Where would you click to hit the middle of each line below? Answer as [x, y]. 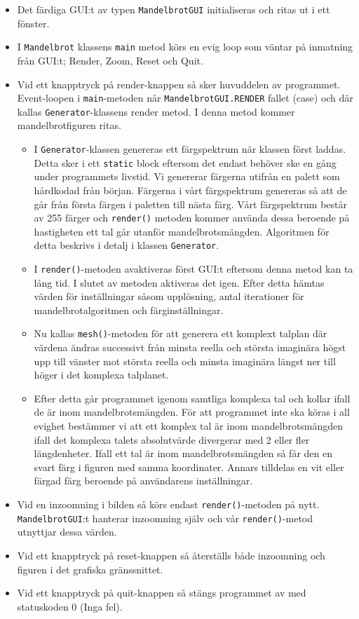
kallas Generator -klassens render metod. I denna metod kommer [156, 111]
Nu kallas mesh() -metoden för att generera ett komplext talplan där [181, 333]
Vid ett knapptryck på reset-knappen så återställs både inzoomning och [171, 555]
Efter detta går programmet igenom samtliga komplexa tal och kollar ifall [192, 398]
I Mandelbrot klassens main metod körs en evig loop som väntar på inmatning [185, 47]
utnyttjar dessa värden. [67, 532]
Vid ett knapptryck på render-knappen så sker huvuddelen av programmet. [179, 84]
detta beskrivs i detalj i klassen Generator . [127, 245]
